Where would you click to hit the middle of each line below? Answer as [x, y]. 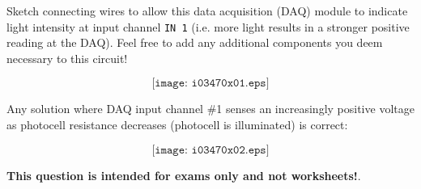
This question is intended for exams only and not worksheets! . [184, 175]
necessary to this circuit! [67, 58]
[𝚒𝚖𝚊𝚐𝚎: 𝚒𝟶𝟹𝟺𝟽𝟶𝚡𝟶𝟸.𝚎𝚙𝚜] [210, 150]
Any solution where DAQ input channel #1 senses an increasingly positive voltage [210, 109]
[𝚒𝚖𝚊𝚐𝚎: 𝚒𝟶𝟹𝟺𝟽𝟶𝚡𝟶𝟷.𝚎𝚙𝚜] [210, 84]
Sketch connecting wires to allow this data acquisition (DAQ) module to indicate [207, 10]
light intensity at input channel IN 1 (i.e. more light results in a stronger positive [208, 26]
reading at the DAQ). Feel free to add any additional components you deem [195, 42]
